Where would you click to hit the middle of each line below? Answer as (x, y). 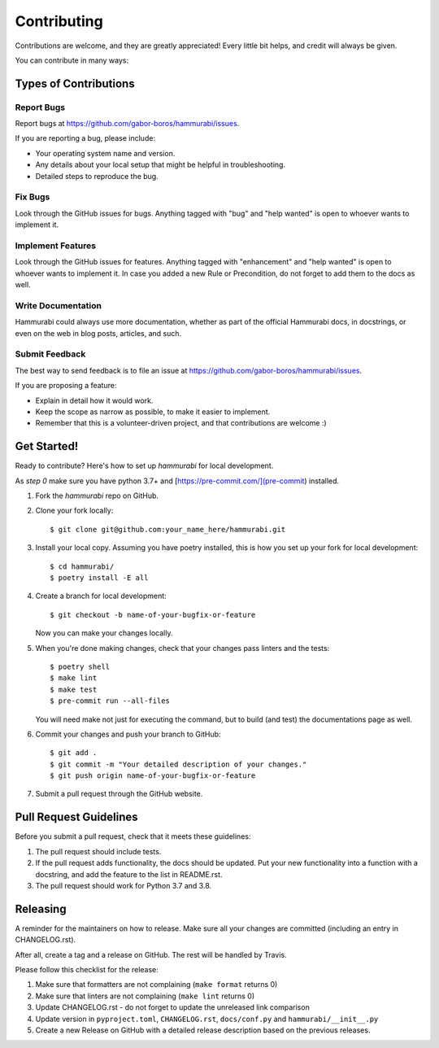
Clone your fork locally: (74, 511)
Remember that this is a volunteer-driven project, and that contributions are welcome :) (181, 423)
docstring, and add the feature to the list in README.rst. (129, 874)
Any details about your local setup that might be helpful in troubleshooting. (161, 165)
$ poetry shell (80, 666)
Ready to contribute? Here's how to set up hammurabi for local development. (144, 466)
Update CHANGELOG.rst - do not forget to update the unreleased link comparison (173, 1007)
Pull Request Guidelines (76, 817)
